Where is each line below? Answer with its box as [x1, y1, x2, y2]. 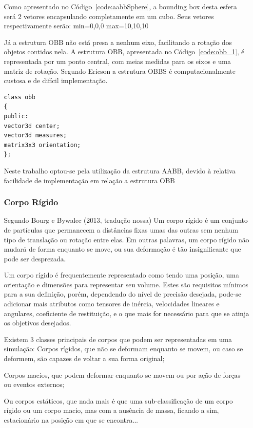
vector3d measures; [4, 132, 67, 139]
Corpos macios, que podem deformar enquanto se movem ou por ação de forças [4, 369, 241, 380]
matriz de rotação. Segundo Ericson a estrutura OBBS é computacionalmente [4, 65, 235, 76]
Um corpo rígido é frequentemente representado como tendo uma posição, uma [4, 270, 239, 280]
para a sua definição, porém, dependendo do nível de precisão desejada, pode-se [4, 289, 241, 299]
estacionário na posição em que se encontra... [4, 415, 138, 425]
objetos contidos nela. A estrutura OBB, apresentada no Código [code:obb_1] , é [4, 46, 245, 57]
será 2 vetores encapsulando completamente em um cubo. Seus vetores [4, 11, 214, 21]
